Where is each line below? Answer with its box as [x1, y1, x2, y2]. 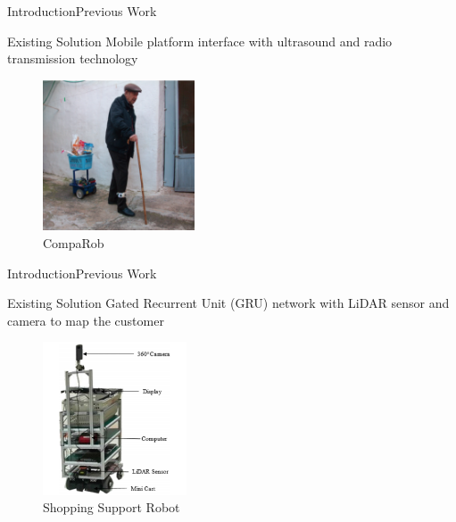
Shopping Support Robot [43, 498, 180, 517]
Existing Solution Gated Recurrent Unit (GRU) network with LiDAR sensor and [7, 294, 450, 312]
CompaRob [43, 234, 104, 253]
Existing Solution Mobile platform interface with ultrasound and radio [7, 31, 393, 50]
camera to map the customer [7, 311, 164, 329]
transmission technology [7, 49, 138, 68]
